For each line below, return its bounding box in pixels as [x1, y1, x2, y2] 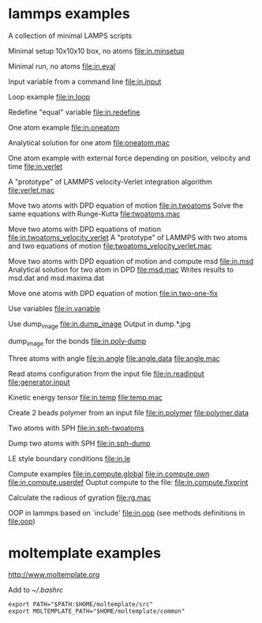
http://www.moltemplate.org [8, 570, 100, 580]
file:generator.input [8, 377, 70, 387]
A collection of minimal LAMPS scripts [8, 31, 133, 40]
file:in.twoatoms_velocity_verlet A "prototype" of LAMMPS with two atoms [8, 232, 248, 242]
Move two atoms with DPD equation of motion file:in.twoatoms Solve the [8, 201, 244, 210]
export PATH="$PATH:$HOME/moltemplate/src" [8, 601, 154, 609]
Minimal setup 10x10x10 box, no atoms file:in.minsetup [8, 46, 185, 55]
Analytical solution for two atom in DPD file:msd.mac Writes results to [8, 265, 234, 274]
